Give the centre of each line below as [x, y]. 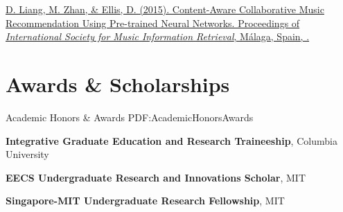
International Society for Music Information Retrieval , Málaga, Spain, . [158, 36]
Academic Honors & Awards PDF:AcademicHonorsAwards [130, 117]
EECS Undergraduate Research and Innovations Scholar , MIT [156, 177]
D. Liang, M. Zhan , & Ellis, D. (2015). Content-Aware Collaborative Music [165, 9]
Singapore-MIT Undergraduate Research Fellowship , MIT [145, 201]
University [27, 154]
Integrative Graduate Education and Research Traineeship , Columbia [171, 140]
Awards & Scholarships [118, 83]
